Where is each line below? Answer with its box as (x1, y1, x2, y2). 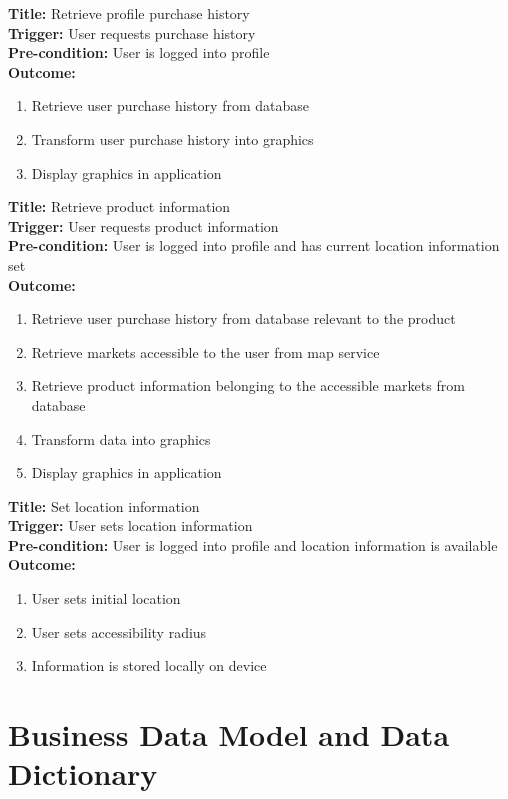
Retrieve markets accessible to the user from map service (31, 341, 380, 362)
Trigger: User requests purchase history (8, 22, 256, 43)
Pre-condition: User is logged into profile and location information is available (8, 534, 498, 555)
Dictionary (8, 753, 158, 794)
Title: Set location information (8, 495, 200, 516)
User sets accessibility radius (31, 621, 207, 642)
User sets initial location (31, 588, 181, 609)
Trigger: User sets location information (8, 515, 253, 536)
